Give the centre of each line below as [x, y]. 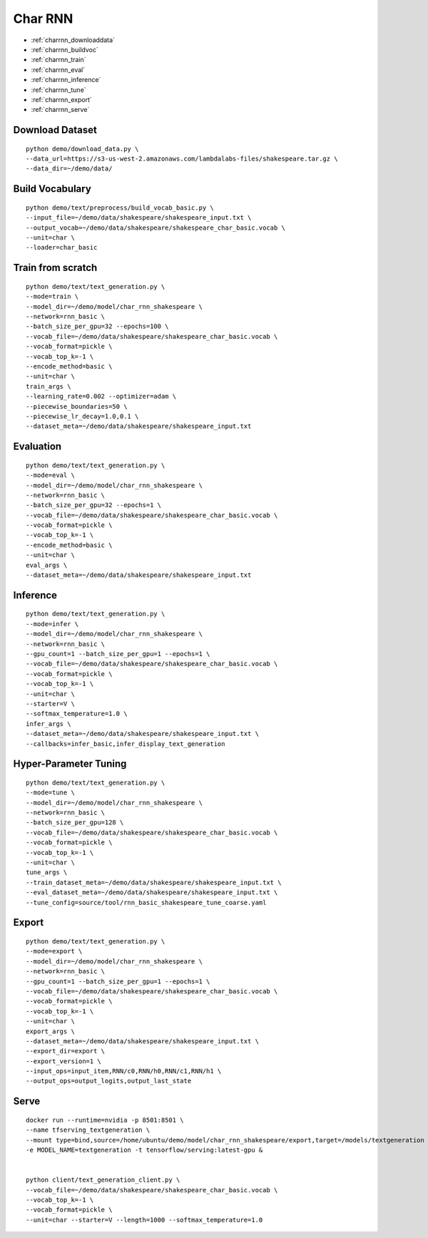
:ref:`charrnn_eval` [58, 70]
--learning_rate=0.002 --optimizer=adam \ [101, 397]
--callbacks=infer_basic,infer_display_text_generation [126, 744]
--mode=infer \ [52, 624]
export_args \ [50, 1031]
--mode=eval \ [50, 475]
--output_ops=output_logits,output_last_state [109, 1081]
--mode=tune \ [50, 793]
